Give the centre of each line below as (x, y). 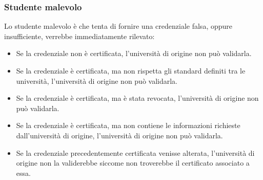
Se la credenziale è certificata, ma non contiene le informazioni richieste (128, 125)
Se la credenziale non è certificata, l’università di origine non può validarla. (134, 53)
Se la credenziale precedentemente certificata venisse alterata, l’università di (135, 152)
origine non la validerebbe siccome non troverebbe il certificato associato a (133, 163)
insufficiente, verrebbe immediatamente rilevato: (79, 36)
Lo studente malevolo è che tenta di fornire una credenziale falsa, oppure (118, 26)
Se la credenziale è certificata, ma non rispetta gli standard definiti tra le (131, 70)
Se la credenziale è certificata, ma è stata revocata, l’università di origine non (137, 98)
